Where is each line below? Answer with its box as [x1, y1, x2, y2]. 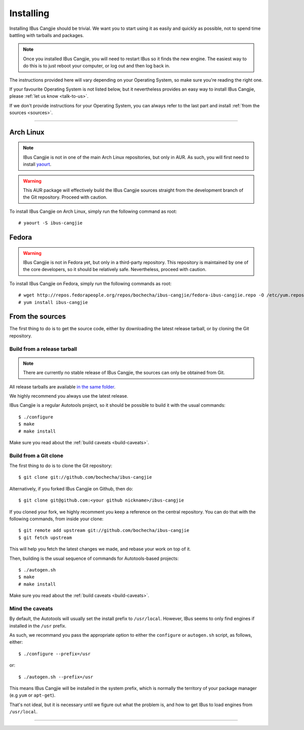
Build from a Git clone [9, 452, 63, 459]
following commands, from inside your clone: [9, 516, 104, 522]
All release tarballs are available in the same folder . [9, 383, 116, 390]
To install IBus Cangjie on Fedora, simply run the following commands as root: [9, 280, 172, 286]
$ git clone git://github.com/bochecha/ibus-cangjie [18, 474, 152, 480]
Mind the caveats [9, 605, 53, 612]
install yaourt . [23, 161, 52, 167]
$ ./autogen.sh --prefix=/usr [18, 674, 94, 680]
